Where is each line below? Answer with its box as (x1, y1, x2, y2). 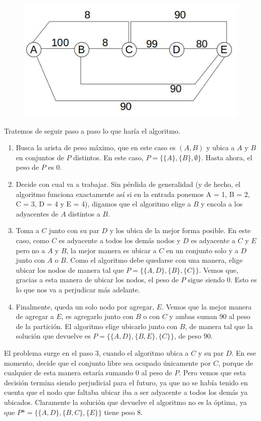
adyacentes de (16, 208, 59, 219)
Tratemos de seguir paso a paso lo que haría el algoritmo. (4, 125, 181, 136)
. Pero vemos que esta (179, 367, 246, 378)
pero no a (16, 245, 45, 255)
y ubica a (206, 142, 235, 153)
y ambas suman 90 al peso (169, 311, 250, 322)
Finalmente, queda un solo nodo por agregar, (16, 301, 155, 311)
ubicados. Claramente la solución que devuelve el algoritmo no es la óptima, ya (4, 396, 247, 407)
